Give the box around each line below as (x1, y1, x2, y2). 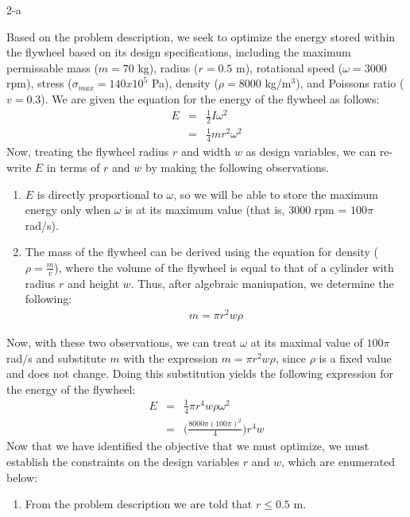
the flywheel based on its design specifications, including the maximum (6, 44, 351, 60)
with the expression (123, 349, 218, 366)
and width (180, 143, 231, 160)
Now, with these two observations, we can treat (6, 334, 237, 350)
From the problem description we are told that (25, 496, 253, 512)
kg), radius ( (137, 59, 199, 76)
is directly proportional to (37, 185, 163, 202)
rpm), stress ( (6, 75, 72, 91)
